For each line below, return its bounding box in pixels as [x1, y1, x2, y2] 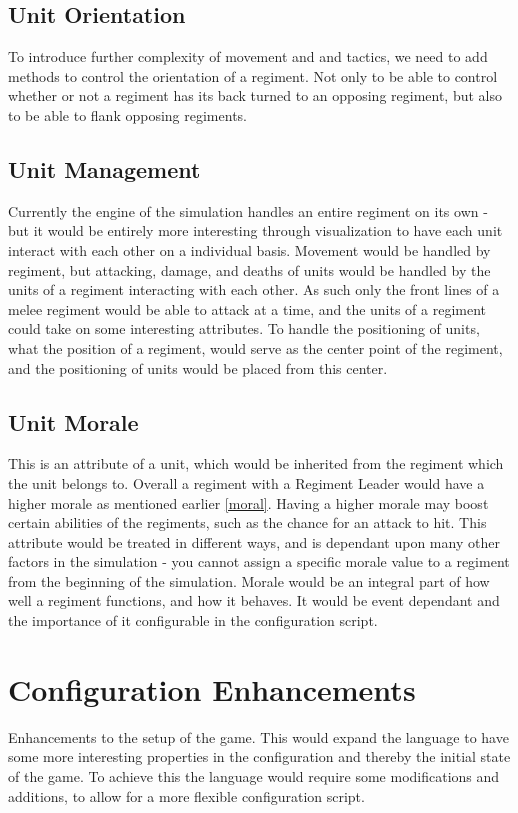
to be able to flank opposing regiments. [8, 104, 247, 125]
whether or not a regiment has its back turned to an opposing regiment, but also [8, 85, 503, 106]
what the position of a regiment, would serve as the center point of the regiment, [8, 337, 503, 358]
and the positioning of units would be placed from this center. [8, 357, 388, 378]
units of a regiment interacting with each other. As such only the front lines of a [8, 279, 500, 300]
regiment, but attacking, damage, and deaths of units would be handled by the [8, 259, 491, 280]
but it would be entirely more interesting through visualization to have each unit [8, 220, 503, 241]
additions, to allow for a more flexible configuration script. [8, 785, 365, 806]
